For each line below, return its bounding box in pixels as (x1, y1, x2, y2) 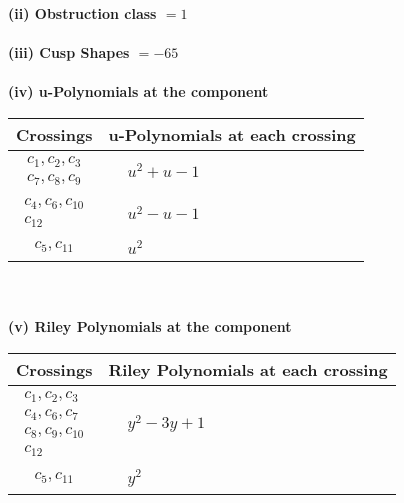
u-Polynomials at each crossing (108, 122, 356, 146)
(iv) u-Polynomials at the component (8, 81, 269, 102)
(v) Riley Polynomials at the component (8, 316, 292, 337)
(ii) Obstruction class (8, 3, 157, 23)
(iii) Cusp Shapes (8, 42, 130, 63)
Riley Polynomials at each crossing (108, 357, 388, 381)
